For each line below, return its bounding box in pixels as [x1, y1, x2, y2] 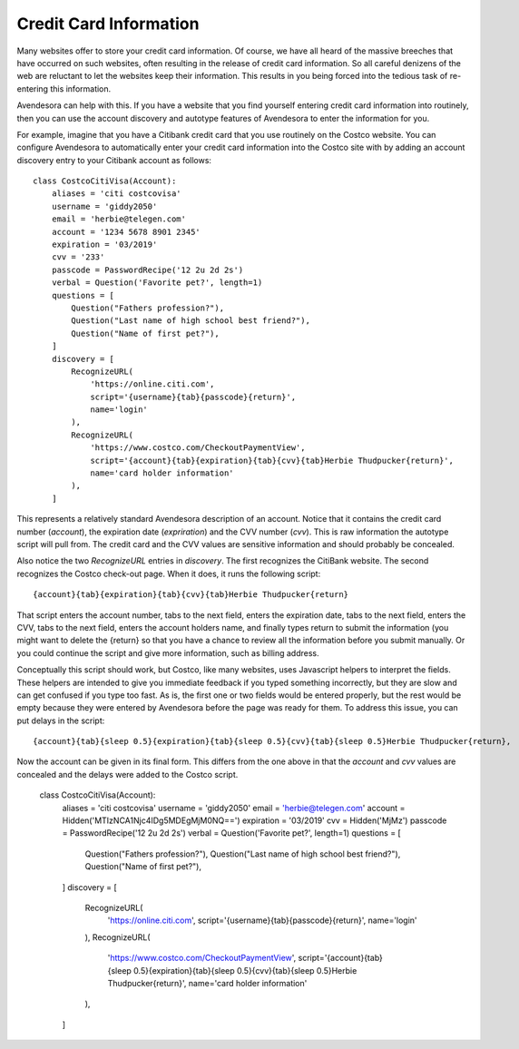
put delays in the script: [16, 715, 105, 726]
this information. [50, 83, 112, 94]
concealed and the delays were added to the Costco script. [16, 769, 239, 779]
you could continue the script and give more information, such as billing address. [16, 647, 319, 658]
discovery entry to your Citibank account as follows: [16, 154, 212, 165]
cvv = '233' [51, 252, 105, 262]
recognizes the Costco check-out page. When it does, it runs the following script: [16, 568, 321, 579]
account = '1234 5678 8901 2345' [51, 227, 201, 237]
